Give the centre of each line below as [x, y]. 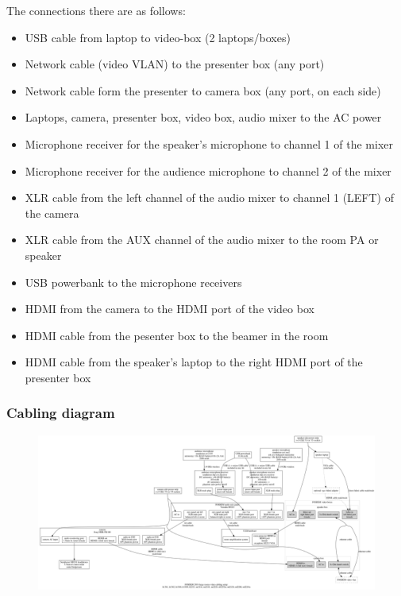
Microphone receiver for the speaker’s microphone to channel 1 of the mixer [209, 143]
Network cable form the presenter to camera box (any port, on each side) [203, 90]
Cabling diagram [61, 413]
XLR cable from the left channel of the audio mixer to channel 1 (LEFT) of [210, 197]
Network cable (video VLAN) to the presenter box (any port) [175, 64]
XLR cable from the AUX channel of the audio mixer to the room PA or [202, 240]
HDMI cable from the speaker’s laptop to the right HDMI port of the [194, 362]
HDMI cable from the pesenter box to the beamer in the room [177, 335]
